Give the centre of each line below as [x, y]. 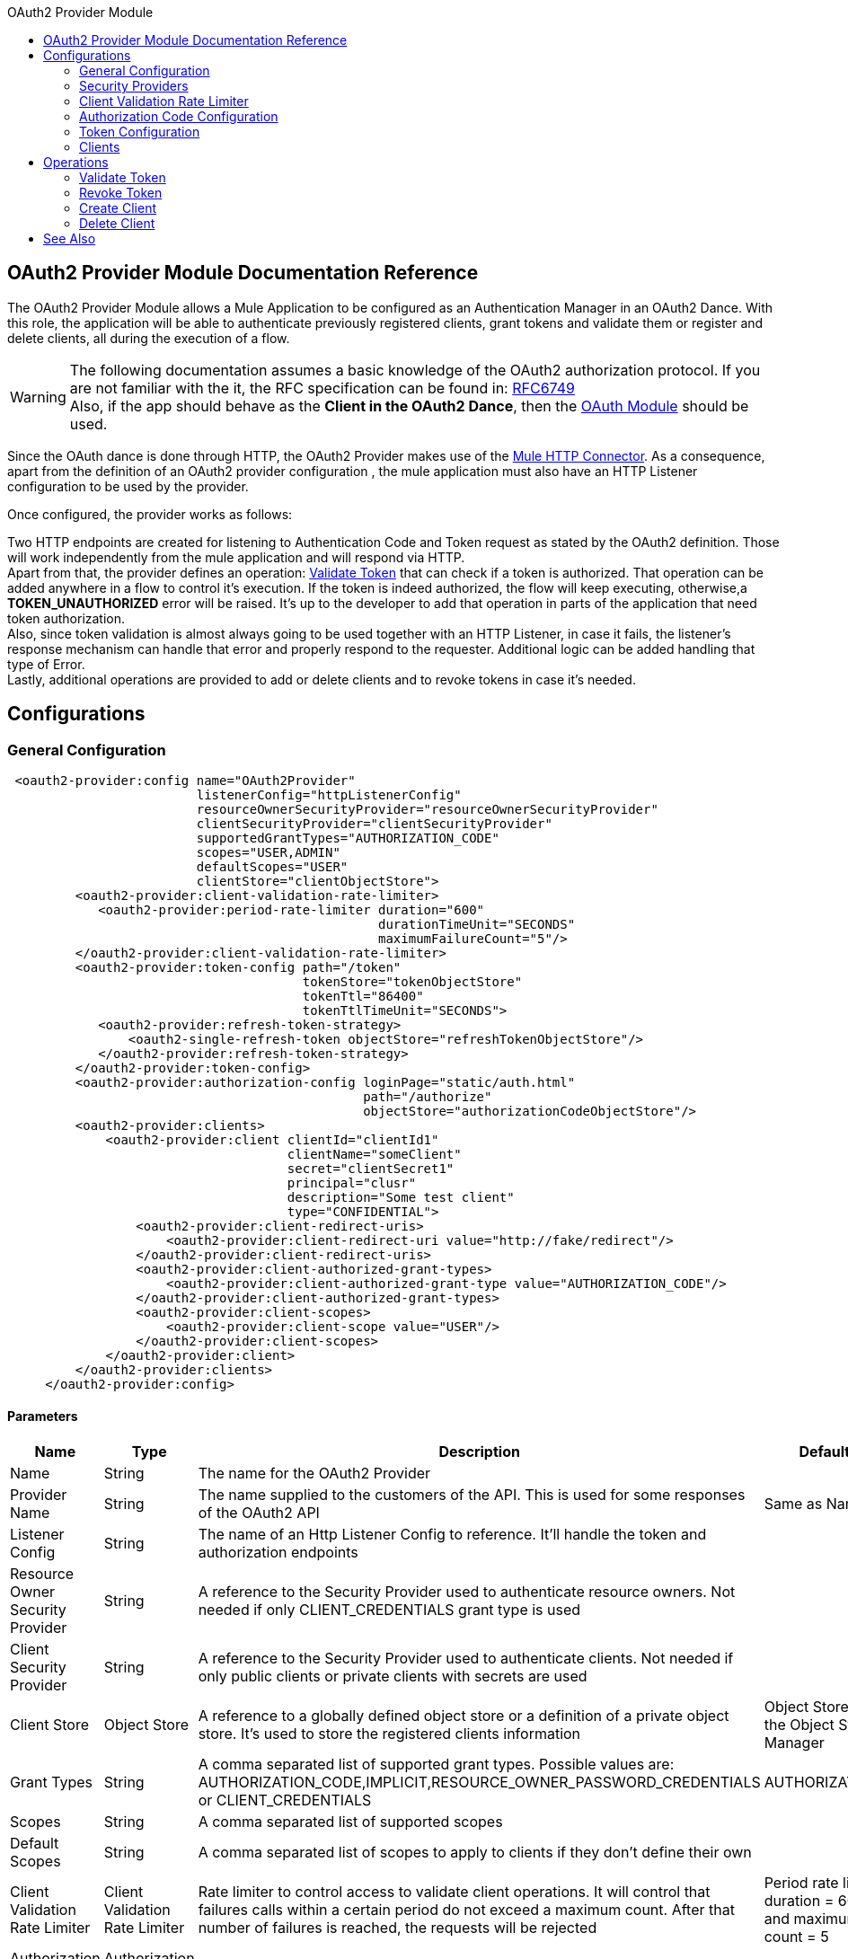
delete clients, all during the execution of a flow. [149, 338]
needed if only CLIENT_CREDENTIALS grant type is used [389, 1610]
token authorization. [66, 618]
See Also [70, 238]
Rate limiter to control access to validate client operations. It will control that [454, 1892]
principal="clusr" [352, 1183]
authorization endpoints [278, 1553]
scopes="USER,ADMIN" [268, 853]
